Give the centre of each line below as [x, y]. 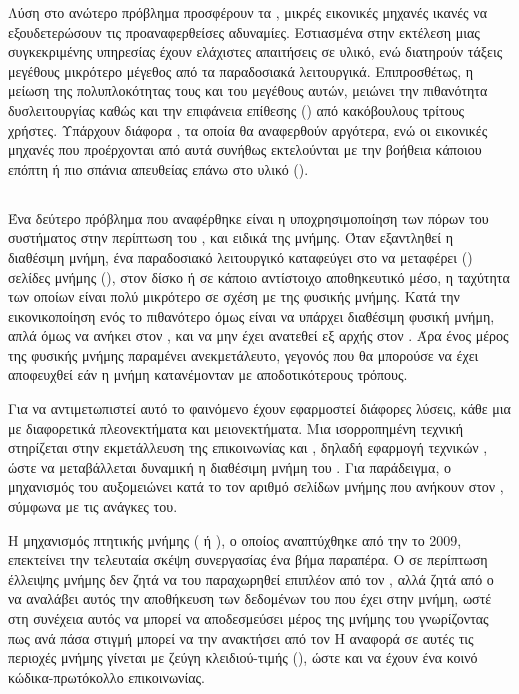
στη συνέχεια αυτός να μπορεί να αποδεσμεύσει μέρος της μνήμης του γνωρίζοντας [248, 618]
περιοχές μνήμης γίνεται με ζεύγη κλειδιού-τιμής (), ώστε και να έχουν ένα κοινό [243, 657]
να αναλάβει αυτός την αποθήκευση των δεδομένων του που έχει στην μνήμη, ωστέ [250, 598]
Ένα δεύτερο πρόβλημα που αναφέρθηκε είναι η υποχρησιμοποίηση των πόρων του [248, 217]
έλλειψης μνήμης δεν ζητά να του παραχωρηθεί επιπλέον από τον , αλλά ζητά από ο [251, 578]
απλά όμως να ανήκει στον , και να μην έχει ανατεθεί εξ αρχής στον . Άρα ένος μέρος [258, 335]
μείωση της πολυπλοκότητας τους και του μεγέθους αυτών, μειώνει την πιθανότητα [248, 90]
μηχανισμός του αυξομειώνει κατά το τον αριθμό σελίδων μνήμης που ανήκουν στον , [256, 486]
